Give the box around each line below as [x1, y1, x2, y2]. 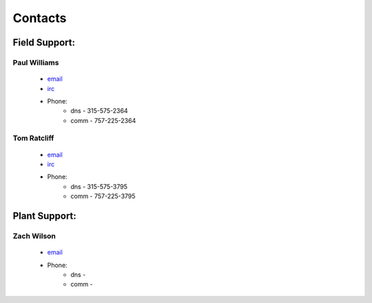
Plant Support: [12, 211, 77, 222]
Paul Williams [12, 57, 59, 67]
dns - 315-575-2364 [70, 107, 128, 115]
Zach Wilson [12, 231, 56, 241]
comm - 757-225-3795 [70, 192, 136, 200]
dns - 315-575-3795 [70, 182, 127, 190]
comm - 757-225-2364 [70, 116, 136, 124]
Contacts [12, 10, 67, 26]
